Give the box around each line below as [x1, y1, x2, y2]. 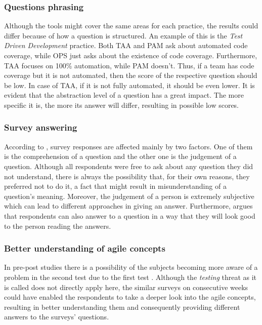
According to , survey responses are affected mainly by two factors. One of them [4, 141, 253, 151]
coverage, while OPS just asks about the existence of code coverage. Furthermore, [4, 50, 257, 60]
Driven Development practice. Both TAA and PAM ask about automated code [4, 40, 248, 51]
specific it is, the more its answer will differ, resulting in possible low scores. [4, 99, 239, 110]
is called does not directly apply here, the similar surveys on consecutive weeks [4, 281, 248, 292]
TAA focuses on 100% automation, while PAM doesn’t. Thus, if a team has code [4, 60, 254, 70]
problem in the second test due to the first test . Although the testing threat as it [4, 271, 257, 282]
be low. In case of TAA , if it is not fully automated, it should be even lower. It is [4, 79, 255, 90]
